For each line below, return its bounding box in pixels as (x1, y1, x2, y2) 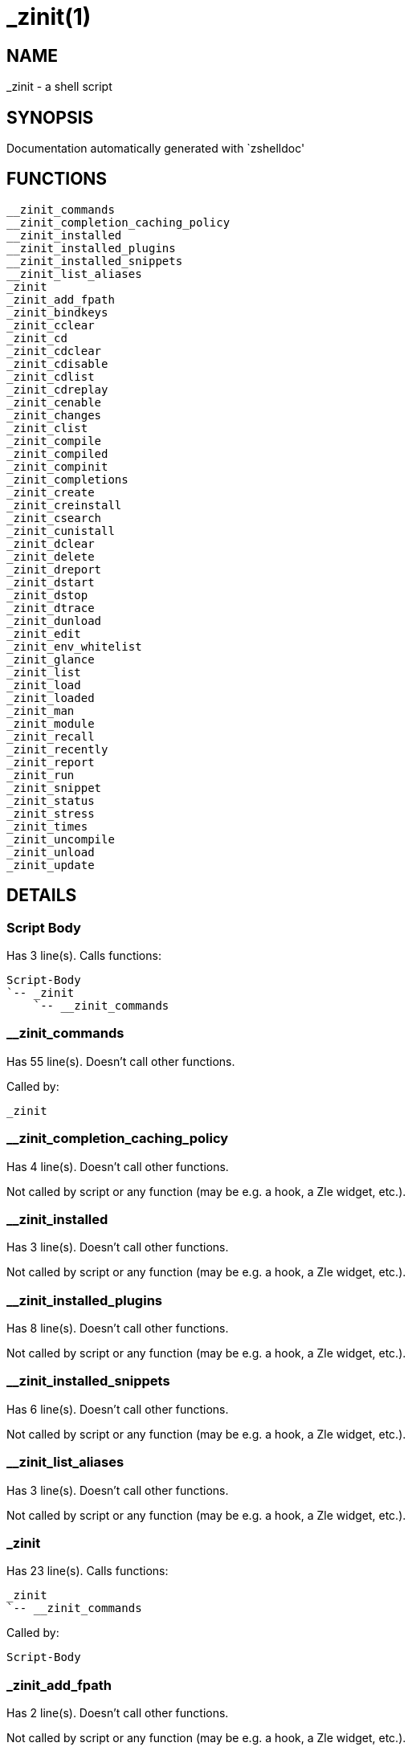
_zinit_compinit (6, 459, 108, 473)
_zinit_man (6, 704, 75, 717)
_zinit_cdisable (6, 357, 108, 370)
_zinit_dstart (6, 575, 95, 589)
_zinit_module (6, 716, 95, 730)
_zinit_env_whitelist (6, 639, 142, 653)
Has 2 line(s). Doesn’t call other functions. (6, 1706, 229, 1720)
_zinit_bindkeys (6, 305, 108, 319)
